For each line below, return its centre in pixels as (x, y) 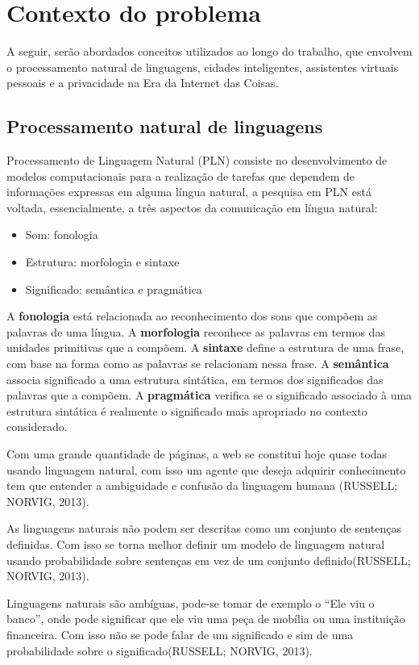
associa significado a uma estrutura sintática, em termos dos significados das (195, 379)
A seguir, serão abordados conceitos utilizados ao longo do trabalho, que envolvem (209, 51)
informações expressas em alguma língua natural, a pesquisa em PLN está (189, 192)
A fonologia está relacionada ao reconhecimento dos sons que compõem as (192, 316)
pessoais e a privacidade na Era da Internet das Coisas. (143, 83)
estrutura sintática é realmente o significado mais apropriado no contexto (187, 410)
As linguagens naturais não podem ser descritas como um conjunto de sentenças (204, 528)
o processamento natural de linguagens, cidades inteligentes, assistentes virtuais (203, 67)
